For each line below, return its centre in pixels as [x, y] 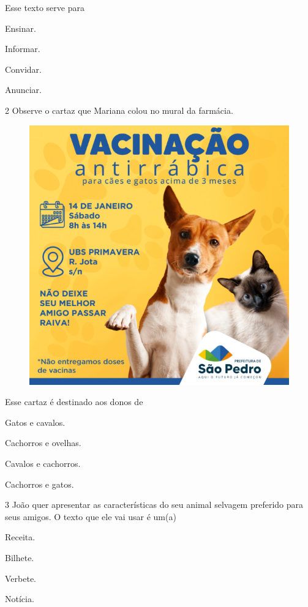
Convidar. [23, 69]
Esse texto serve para [45, 7]
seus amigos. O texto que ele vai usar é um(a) [91, 516]
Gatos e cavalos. [35, 422]
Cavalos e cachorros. [43, 463]
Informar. [23, 49]
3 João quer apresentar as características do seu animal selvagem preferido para [154, 505]
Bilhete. [20, 557]
